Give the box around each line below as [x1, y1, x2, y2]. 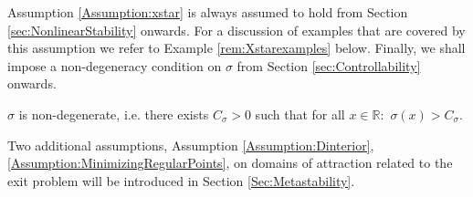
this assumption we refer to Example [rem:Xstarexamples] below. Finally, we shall [7, 38, 466, 57]
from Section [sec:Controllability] [236, 56, 421, 75]
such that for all [255, 104, 345, 123]
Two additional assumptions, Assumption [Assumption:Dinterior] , [7, 135, 374, 154]
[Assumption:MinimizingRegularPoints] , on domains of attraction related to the [7, 153, 453, 172]
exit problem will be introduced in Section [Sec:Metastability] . [7, 171, 355, 190]
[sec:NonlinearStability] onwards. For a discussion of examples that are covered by [7, 20, 466, 39]
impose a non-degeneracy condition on [7, 56, 222, 75]
